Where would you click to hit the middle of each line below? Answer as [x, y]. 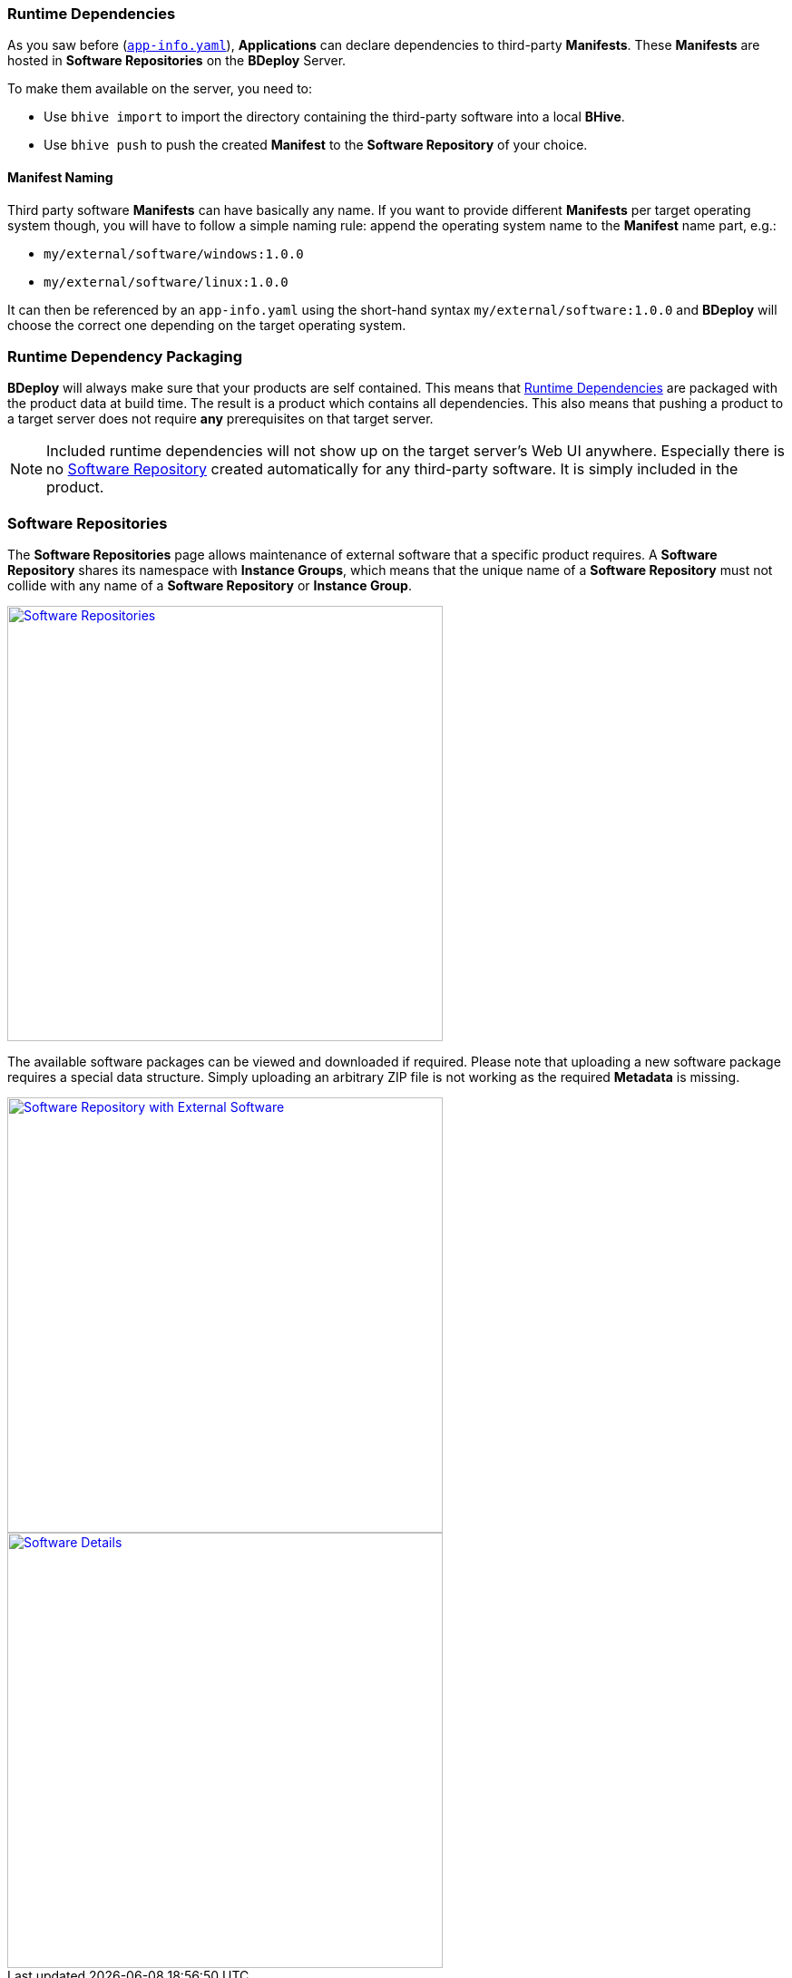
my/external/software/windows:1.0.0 [174, 253]
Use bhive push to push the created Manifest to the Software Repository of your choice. [316, 145]
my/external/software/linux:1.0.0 [166, 282]
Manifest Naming [60, 177]
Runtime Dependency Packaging [125, 356]
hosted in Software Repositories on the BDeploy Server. [177, 61]
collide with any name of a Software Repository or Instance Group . [210, 586]
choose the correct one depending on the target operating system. [207, 325]
